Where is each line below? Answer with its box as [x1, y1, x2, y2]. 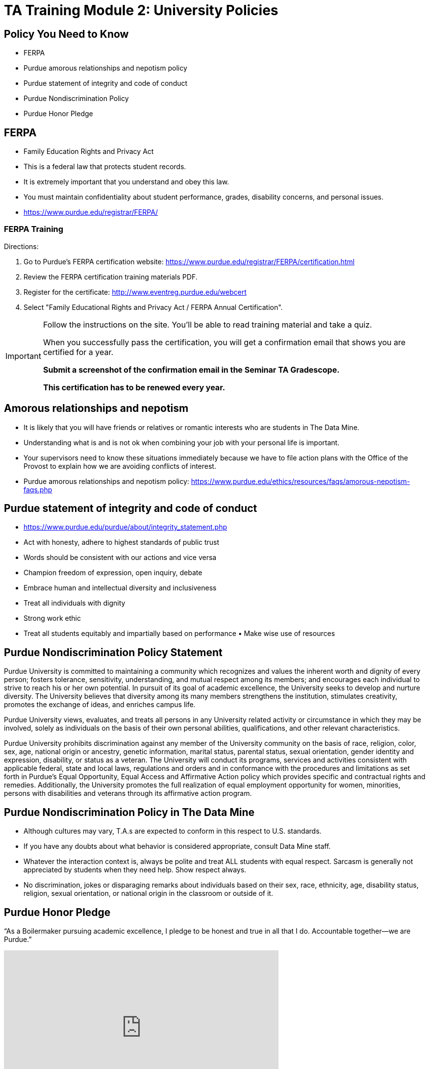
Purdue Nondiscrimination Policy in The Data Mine [4, 806, 255, 818]
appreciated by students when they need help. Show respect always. [24, 865, 247, 874]
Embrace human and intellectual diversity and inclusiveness [24, 584, 217, 592]
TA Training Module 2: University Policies [4, 2, 278, 19]
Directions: [4, 242, 39, 251]
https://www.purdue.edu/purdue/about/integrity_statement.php [24, 523, 227, 532]
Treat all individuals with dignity [24, 599, 126, 608]
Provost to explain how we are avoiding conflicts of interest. [24, 461, 216, 470]
